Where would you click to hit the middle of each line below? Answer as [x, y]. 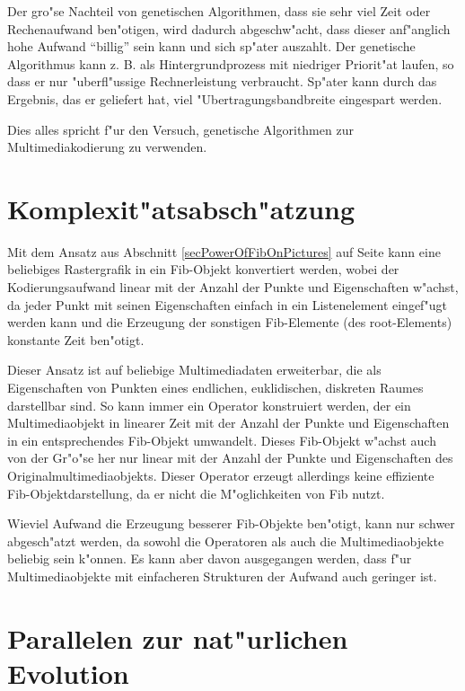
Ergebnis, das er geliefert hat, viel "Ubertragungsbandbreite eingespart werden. [225, 98]
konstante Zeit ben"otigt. [76, 339]
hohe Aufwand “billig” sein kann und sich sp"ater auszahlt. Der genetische [211, 46]
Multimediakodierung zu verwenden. [107, 147]
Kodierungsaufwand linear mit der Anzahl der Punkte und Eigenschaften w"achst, [233, 287]
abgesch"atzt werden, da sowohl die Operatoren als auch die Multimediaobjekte [226, 540]
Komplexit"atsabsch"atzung [181, 208]
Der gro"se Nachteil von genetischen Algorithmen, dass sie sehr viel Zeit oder [219, 11]
